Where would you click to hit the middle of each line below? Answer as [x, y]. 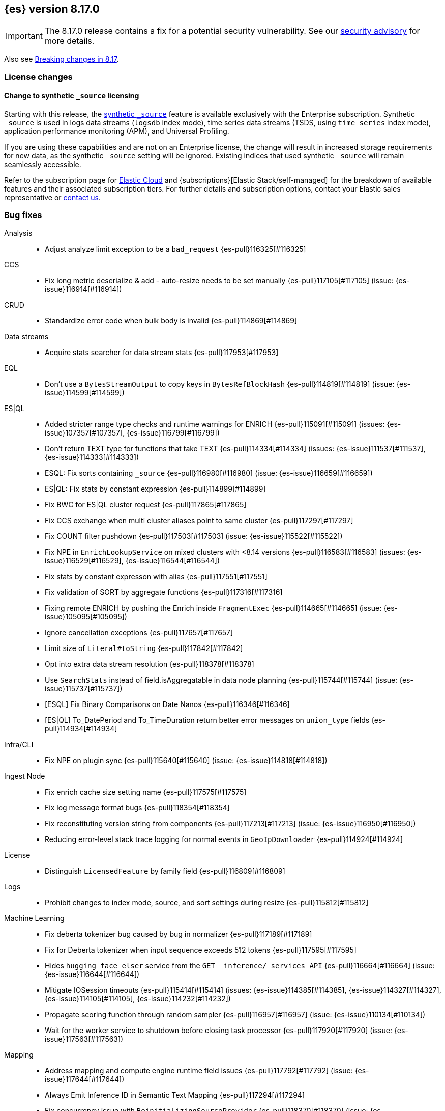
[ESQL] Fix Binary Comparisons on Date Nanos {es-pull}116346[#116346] [167, 704]
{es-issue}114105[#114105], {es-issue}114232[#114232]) [138, 998]
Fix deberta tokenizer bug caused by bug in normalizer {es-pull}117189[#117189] [179, 934]
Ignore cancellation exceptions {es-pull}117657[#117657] [139, 632]
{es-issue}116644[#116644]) [92, 974]
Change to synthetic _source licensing [72, 96]
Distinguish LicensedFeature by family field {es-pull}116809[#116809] [165, 871]
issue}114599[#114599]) [85, 392]
